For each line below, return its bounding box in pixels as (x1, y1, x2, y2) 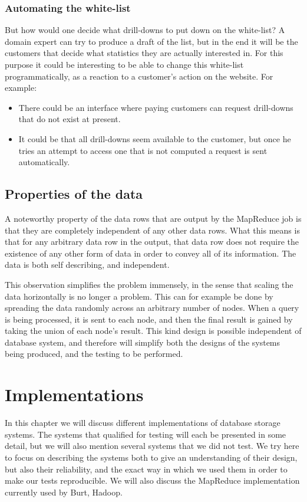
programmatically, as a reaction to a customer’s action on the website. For (5, 70, 273, 82)
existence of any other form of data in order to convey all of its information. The (5, 247, 296, 259)
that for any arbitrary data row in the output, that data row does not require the (5, 235, 299, 248)
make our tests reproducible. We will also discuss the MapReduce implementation (5, 474, 300, 487)
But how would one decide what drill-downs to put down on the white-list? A (5, 24, 285, 36)
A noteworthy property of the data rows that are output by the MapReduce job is (5, 212, 302, 224)
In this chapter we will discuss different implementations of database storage (5, 416, 280, 429)
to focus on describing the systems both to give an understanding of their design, (5, 451, 298, 463)
